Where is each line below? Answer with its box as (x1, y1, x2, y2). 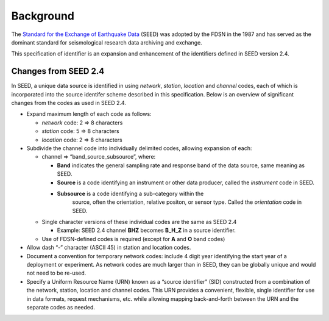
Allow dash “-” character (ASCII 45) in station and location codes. (26, 244, 191, 251)
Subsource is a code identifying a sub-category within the (57, 190, 204, 197)
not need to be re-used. (26, 269, 87, 277)
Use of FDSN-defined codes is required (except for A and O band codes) (41, 235, 225, 242)
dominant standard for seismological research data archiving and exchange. (11, 38, 202, 46)
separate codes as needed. (26, 304, 96, 311)
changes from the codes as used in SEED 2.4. (11, 99, 126, 107)
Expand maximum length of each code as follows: (26, 110, 152, 118)
